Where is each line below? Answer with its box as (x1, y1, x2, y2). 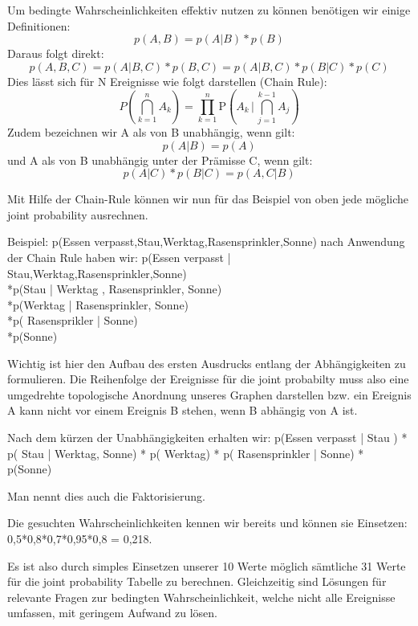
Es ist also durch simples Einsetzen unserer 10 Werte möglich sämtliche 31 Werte (7, 557, 406, 574)
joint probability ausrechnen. (7, 206, 148, 223)
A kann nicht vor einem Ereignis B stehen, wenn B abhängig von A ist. (7, 402, 358, 419)
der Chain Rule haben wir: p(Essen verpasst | (7, 249, 231, 266)
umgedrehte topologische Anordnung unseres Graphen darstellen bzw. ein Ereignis (7, 386, 412, 403)
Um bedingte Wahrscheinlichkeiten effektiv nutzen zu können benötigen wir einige (7, 2, 411, 18)
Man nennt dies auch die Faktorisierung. (7, 487, 206, 504)
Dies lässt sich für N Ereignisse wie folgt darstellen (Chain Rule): (7, 72, 327, 89)
